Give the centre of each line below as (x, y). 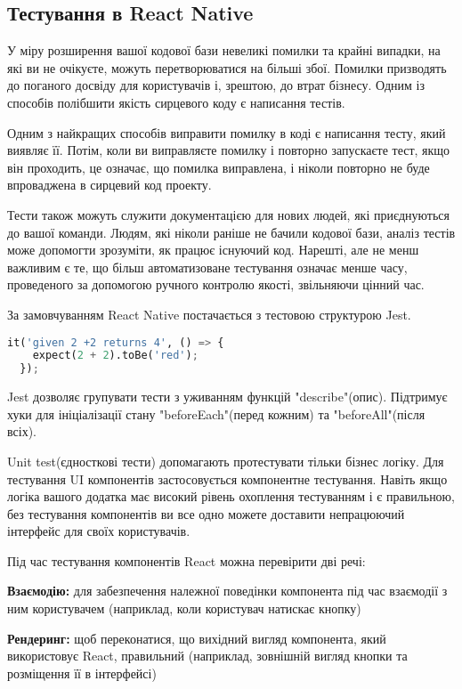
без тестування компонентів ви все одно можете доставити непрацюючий (206, 513)
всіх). (22, 431)
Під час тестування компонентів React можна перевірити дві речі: (186, 560)
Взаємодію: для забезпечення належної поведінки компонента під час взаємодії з (227, 591)
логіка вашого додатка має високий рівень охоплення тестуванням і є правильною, (231, 496)
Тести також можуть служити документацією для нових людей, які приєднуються (228, 214)
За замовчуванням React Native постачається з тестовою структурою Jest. (209, 314)
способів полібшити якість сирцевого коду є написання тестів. (176, 102)
